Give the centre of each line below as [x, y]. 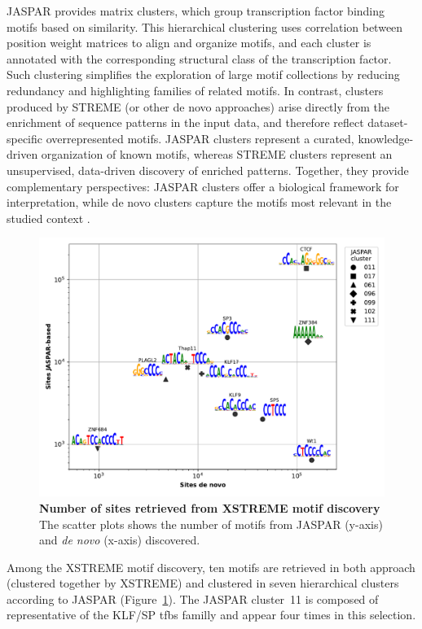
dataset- [388, 122]
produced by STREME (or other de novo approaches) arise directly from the [198, 106]
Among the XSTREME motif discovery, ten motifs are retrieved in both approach [211, 567]
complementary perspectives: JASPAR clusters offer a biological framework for [203, 186]
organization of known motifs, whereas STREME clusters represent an [217, 154]
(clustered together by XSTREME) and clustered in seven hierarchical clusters [203, 583]
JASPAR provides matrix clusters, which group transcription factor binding [196, 11]
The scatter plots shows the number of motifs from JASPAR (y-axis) [211, 524]
